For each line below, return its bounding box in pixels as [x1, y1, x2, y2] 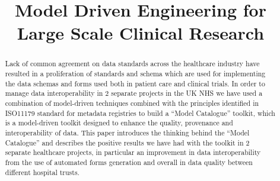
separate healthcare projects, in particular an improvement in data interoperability [5, 147, 261, 157]
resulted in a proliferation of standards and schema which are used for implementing [5, 69, 266, 79]
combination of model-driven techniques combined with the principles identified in [5, 98, 259, 108]
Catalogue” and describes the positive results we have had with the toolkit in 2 [5, 137, 250, 147]
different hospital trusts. [5, 167, 79, 177]
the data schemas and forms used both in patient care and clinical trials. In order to [5, 78, 265, 88]
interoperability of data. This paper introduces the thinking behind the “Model [5, 127, 250, 137]
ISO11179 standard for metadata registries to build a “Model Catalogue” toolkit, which [5, 108, 275, 118]
